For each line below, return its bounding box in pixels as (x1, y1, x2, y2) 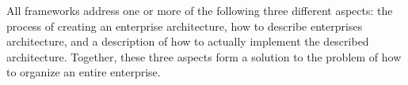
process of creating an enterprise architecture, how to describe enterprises (6, 17, 363, 34)
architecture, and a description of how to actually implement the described (6, 33, 369, 50)
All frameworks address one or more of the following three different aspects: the (6, 2, 393, 18)
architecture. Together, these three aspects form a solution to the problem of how (6, 48, 402, 65)
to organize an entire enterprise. (6, 64, 161, 80)
